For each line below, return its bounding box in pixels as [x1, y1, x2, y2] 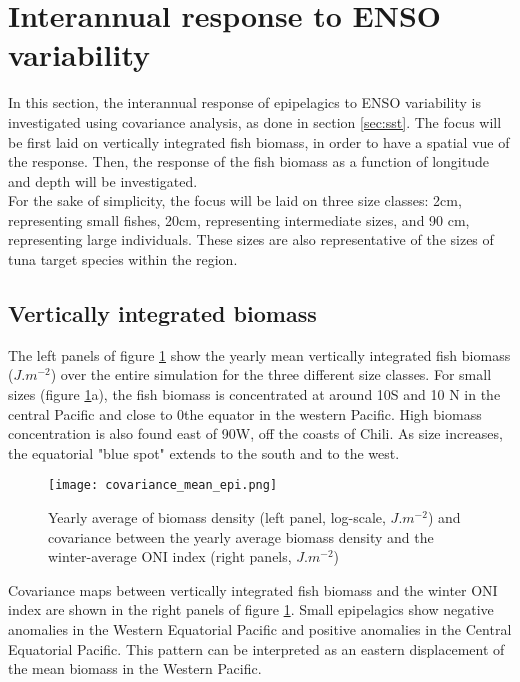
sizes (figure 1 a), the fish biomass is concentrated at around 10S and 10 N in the [8, 384, 501, 405]
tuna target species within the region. [8, 249, 238, 270]
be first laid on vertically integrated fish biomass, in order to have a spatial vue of [8, 131, 510, 152]
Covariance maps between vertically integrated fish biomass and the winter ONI [8, 579, 498, 600]
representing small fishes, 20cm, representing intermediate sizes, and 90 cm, [8, 209, 470, 230]
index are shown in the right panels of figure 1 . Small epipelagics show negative [8, 599, 494, 620]
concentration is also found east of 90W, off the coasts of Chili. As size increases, [8, 423, 503, 444]
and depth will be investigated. [8, 170, 198, 191]
